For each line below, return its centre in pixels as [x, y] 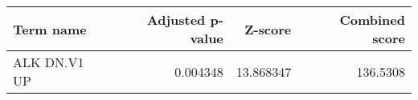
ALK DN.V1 [49, 62]
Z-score [268, 29]
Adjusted [176, 20]
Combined [372, 20]
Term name [50, 29]
